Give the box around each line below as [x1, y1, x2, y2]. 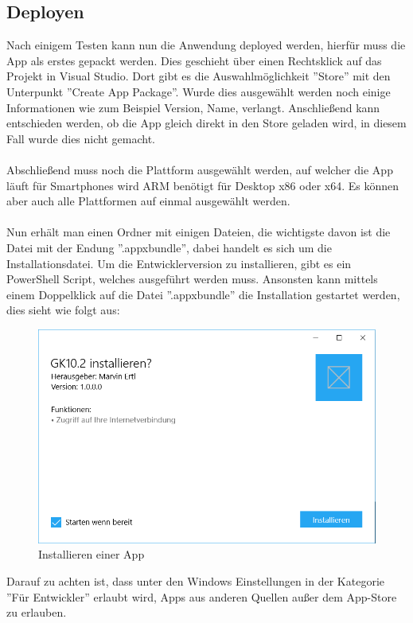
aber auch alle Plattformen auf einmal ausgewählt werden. [6, 193, 290, 209]
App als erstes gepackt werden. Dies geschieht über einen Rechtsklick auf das [6, 52, 382, 68]
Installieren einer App [38, 546, 145, 563]
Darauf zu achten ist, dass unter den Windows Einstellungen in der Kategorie [6, 573, 385, 590]
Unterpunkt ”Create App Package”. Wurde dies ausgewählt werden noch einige [6, 83, 391, 99]
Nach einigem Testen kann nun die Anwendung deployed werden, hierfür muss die [6, 37, 406, 53]
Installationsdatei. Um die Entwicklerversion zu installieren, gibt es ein [6, 255, 352, 271]
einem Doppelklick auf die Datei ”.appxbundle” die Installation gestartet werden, [6, 286, 400, 302]
